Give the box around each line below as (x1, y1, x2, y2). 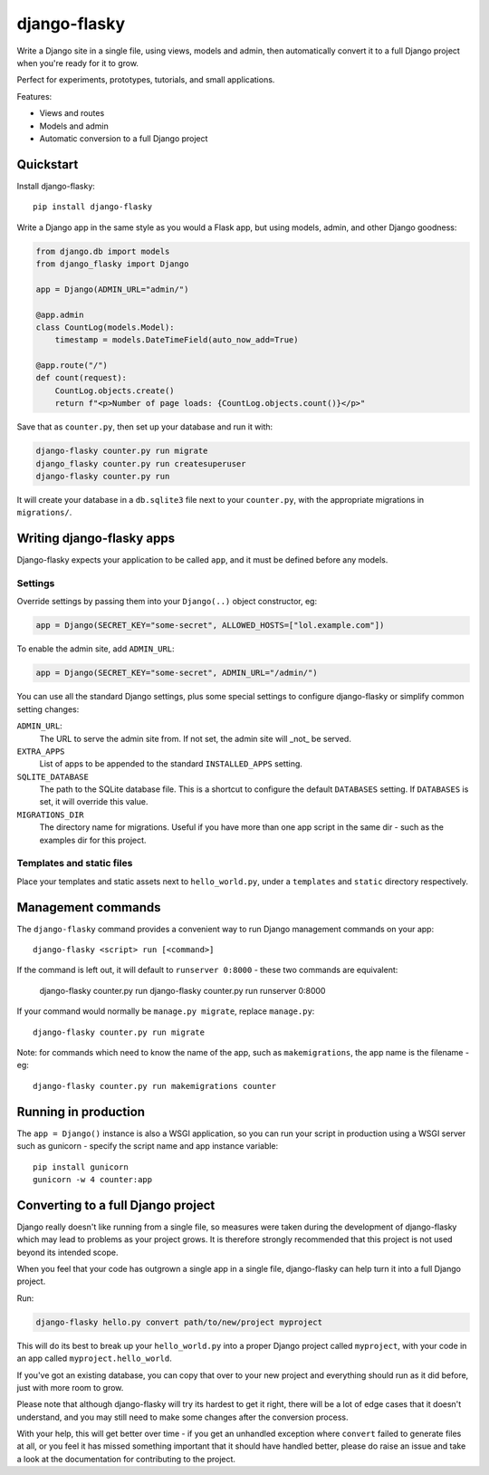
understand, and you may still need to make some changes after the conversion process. (16, 1412, 349, 1422)
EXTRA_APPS (16, 746, 65, 757)
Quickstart (16, 157, 79, 172)
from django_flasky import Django (35, 258, 189, 269)
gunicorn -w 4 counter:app (33, 1174, 153, 1184)
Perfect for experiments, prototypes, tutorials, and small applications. (16, 74, 275, 85)
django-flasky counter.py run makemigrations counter (33, 1081, 276, 1091)
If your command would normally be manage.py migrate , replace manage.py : (16, 1006, 315, 1017)
